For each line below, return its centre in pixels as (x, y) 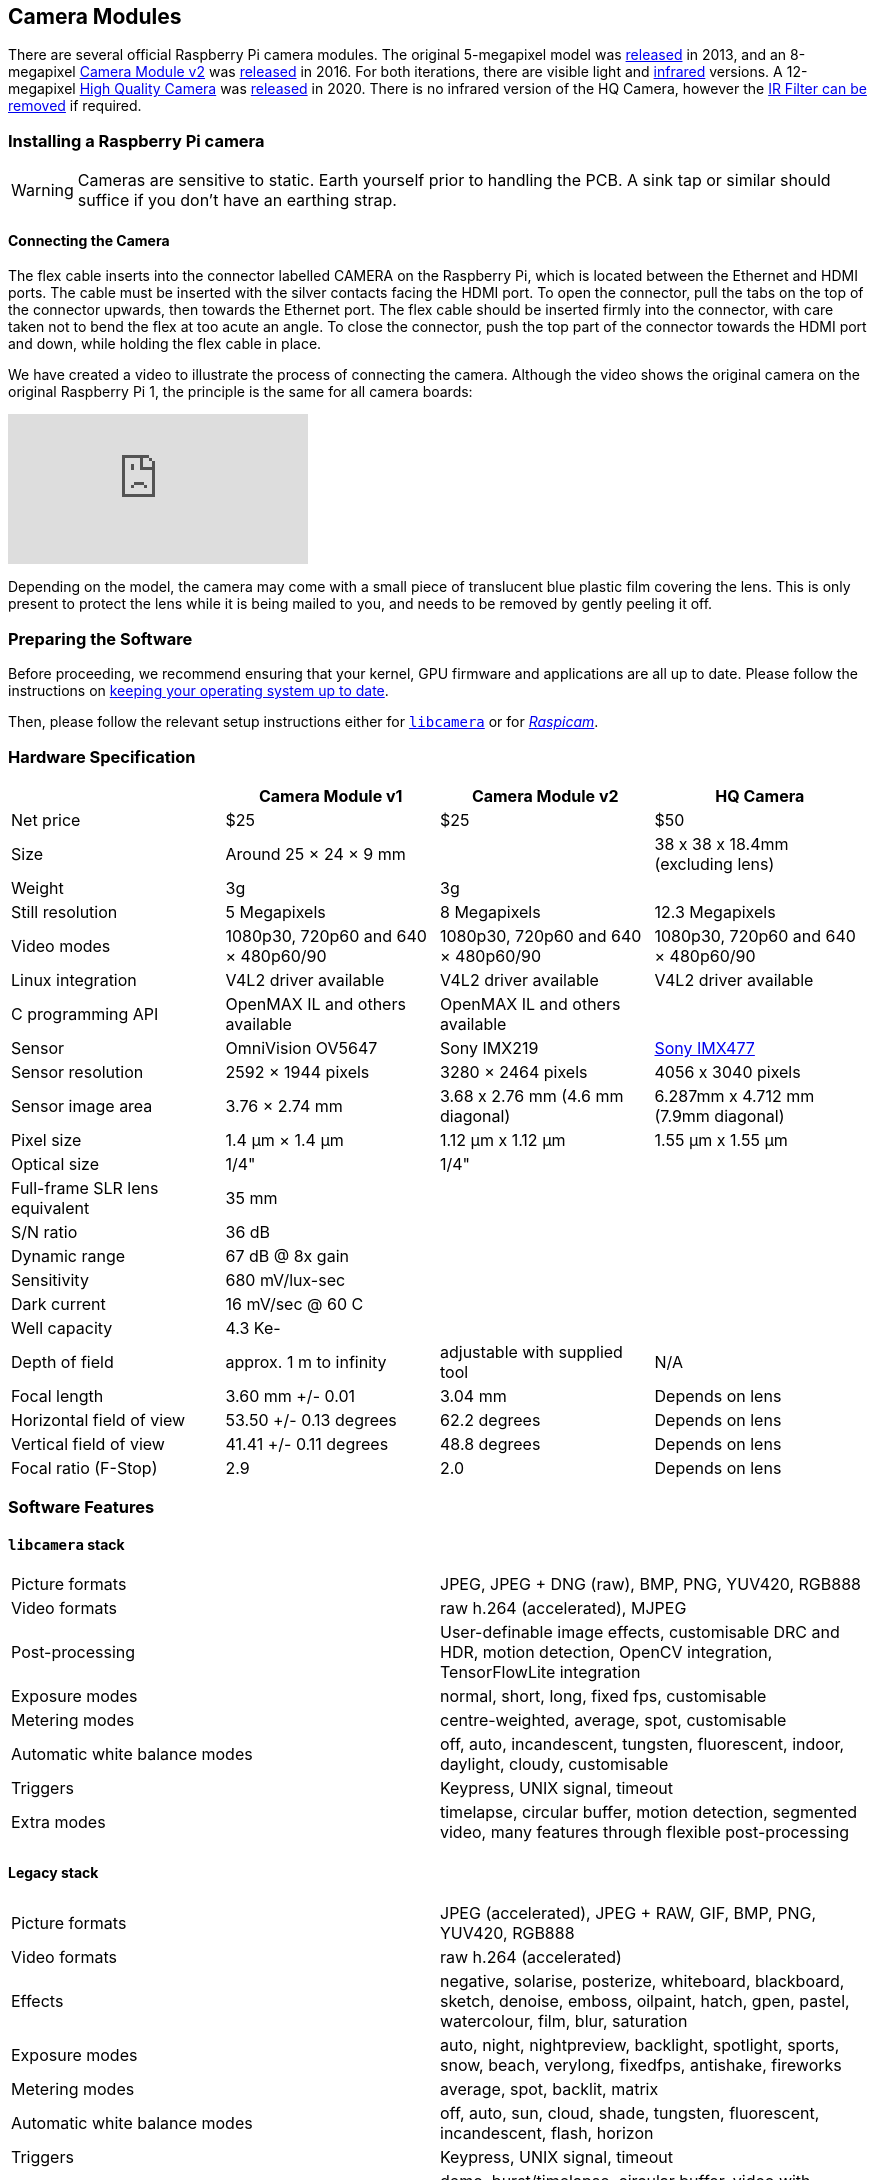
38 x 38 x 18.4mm (721, 843)
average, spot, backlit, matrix (549, 2088)
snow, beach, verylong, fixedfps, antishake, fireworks (641, 2064)
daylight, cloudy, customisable (554, 1764)
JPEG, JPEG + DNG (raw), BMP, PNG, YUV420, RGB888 (650, 1584)
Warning (42, 190)
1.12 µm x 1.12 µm (503, 1139)
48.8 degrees (490, 1443)
